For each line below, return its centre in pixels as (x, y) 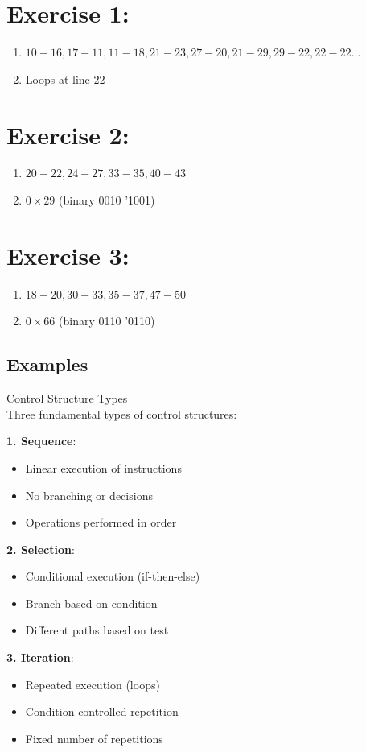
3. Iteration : (40, 657)
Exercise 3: (68, 255)
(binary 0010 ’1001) (107, 200)
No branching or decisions (89, 495)
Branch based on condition (91, 603)
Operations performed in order (101, 522)
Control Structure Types (67, 398)
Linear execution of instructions (103, 467)
